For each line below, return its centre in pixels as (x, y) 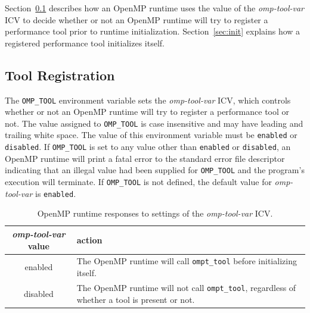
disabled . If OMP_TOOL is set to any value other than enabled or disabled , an (148, 147)
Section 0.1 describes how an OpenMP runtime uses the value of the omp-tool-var (154, 8)
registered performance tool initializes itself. (85, 43)
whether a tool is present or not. (136, 299)
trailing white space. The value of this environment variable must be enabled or (151, 135)
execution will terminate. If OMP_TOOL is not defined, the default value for (138, 182)
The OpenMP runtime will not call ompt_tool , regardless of (186, 287)
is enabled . (56, 193)
